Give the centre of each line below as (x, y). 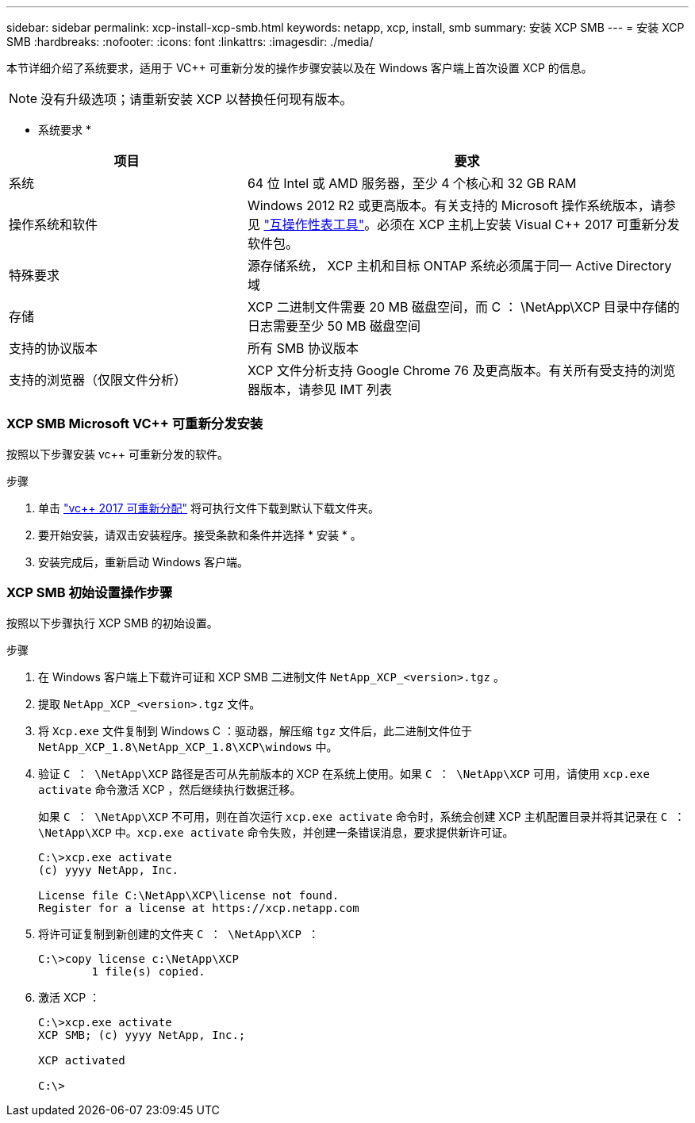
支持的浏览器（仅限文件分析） (98, 380)
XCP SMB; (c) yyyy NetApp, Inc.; (142, 1035)
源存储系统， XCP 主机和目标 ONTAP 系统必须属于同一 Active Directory (459, 266)
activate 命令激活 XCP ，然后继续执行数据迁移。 (170, 789)
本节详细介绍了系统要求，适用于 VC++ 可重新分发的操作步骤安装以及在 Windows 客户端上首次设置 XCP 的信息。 (300, 68)
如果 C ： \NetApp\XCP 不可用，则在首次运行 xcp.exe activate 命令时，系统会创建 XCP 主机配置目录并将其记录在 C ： (362, 816)
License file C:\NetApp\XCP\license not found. (189, 895)
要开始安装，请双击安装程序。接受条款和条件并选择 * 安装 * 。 (200, 535)
